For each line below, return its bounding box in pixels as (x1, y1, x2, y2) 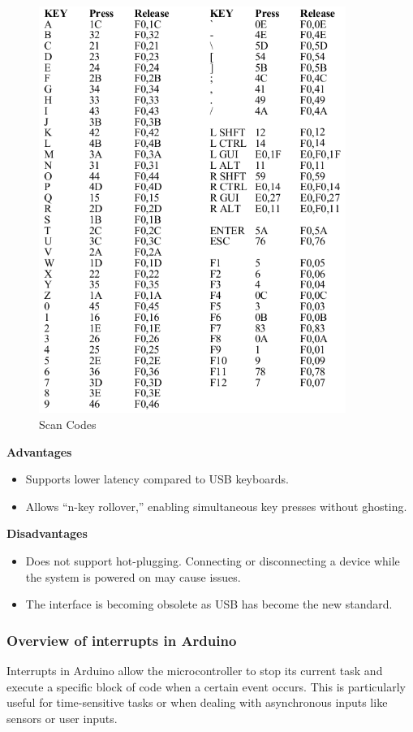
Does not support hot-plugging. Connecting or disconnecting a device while (25, 552, 400, 569)
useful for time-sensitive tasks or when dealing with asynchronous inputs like (6, 694, 388, 711)
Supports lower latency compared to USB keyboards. (25, 470, 289, 487)
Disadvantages (6, 525, 88, 542)
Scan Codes (39, 415, 97, 432)
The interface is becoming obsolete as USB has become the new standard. (25, 596, 393, 613)
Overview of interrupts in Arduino (6, 630, 237, 650)
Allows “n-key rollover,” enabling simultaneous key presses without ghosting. (25, 497, 407, 514)
